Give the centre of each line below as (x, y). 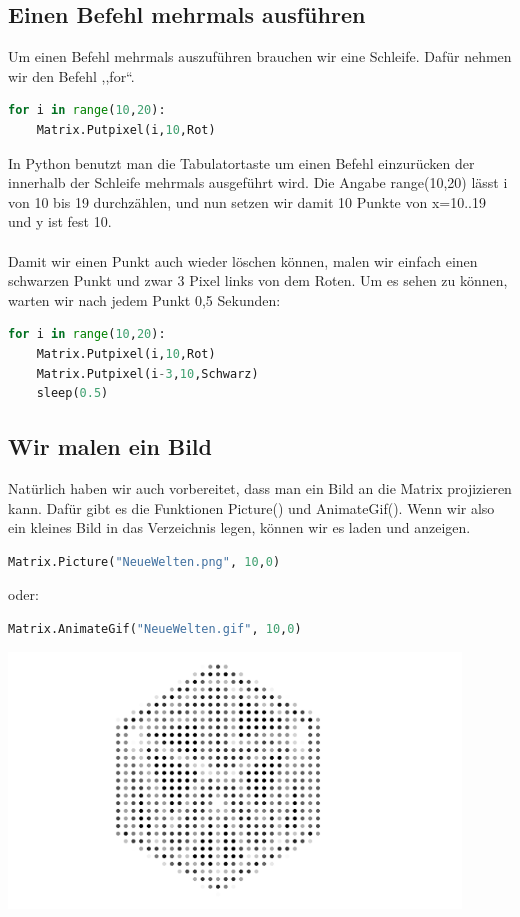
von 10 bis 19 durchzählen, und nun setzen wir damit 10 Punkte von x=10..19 (247, 201)
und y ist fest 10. (60, 221)
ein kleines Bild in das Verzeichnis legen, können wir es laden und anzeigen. (239, 527)
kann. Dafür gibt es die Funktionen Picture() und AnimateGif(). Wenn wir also (251, 507)
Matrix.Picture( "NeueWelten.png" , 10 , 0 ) (144, 561)
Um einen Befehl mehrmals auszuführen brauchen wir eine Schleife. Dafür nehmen (260, 56)
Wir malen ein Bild (110, 446)
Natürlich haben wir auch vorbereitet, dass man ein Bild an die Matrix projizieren (260, 487)
